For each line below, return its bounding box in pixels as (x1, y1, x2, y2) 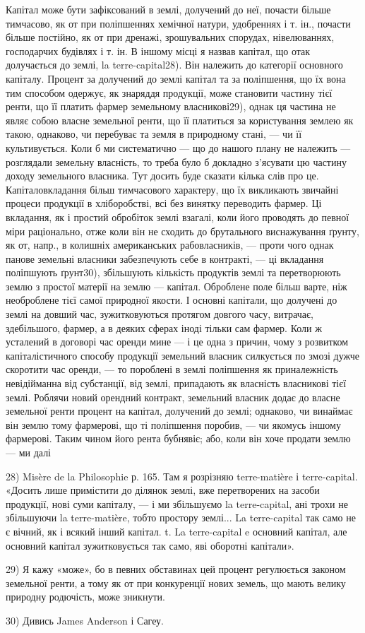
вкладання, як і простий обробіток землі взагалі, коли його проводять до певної (6, 209, 349, 224)
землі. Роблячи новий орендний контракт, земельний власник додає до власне (6, 389, 340, 404)
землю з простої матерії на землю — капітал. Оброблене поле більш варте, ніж (6, 278, 347, 293)
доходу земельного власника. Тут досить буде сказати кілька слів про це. (6, 168, 319, 183)
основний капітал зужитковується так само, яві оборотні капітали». (6, 538, 294, 552)
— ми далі (6, 445, 52, 459)
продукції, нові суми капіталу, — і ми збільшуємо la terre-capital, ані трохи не (6, 496, 348, 511)
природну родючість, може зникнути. (6, 589, 165, 604)
